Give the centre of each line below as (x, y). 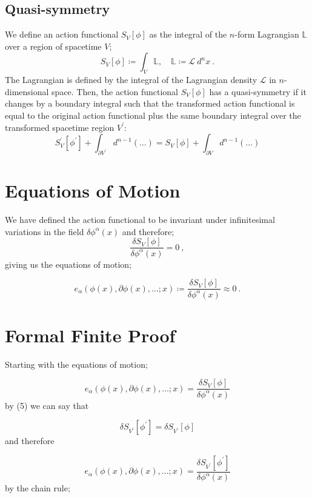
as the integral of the (188, 34)
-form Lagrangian (267, 34)
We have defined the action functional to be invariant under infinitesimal (140, 220)
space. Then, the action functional (115, 91)
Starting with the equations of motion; (76, 364)
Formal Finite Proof (90, 335)
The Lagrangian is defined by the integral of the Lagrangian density (131, 80)
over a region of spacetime (53, 46)
